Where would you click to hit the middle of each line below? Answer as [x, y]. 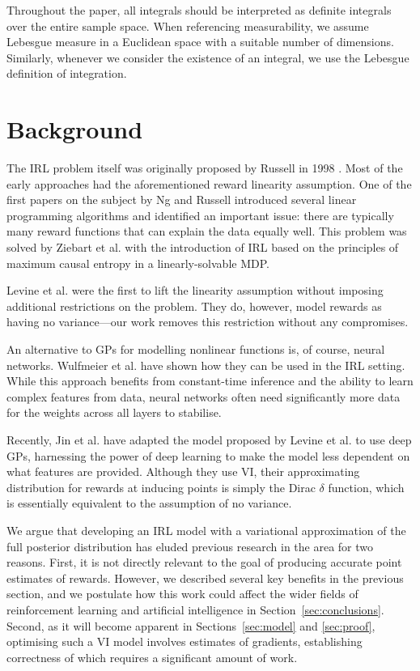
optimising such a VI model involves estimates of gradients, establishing [185, 641]
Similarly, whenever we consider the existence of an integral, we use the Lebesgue [208, 57]
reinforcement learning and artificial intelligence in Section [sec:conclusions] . [195, 609]
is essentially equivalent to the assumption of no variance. [149, 503]
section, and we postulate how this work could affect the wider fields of [182, 594]
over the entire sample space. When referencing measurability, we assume [188, 25]
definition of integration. [67, 73]
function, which [366, 487]
